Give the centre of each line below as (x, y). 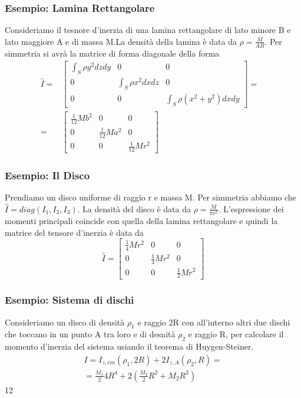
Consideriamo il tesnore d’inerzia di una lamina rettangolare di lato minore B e (148, 30)
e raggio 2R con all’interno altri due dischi (214, 322)
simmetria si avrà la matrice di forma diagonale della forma (112, 53)
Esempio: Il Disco (47, 175)
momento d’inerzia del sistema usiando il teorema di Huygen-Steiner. (129, 346)
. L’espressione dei (251, 208)
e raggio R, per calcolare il (236, 334)
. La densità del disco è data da (134, 208)
